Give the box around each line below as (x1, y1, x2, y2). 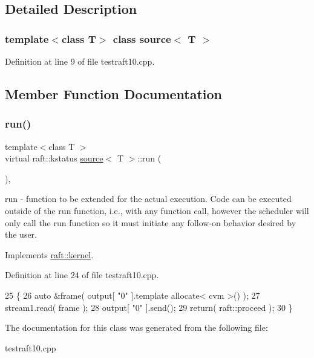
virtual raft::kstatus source (5, 152, 103, 164)
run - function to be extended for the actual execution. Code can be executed (5, 192, 292, 205)
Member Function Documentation (5, 84, 223, 103)
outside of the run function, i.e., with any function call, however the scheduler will (5, 204, 309, 216)
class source (113, 31, 171, 46)
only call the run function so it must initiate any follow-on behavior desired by (5, 216, 296, 229)
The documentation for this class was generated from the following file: (5, 321, 268, 334)
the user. (5, 228, 38, 241)
